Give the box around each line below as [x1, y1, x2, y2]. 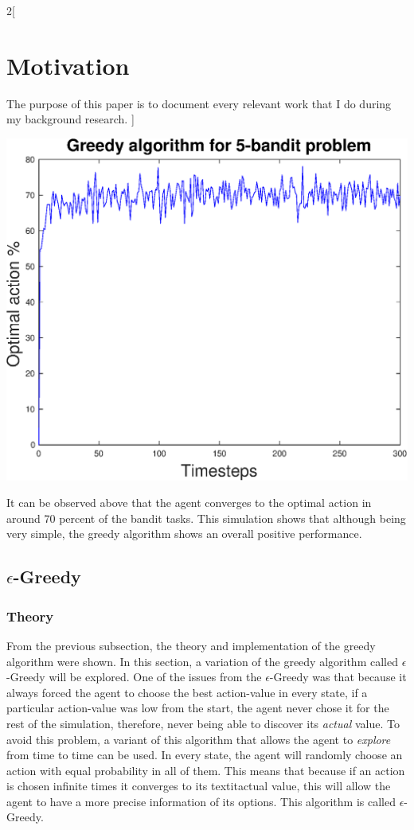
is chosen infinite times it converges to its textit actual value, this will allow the [6, 777, 391, 794]
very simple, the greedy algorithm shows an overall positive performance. [6, 525, 362, 542]
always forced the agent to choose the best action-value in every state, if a [6, 684, 368, 700]
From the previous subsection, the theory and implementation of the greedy [6, 637, 376, 653]
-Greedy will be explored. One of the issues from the [6, 668, 262, 685]
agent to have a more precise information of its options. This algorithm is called [6, 793, 396, 809]
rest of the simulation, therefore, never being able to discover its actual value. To [6, 715, 400, 731]
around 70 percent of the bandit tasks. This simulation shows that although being [6, 509, 406, 526]
